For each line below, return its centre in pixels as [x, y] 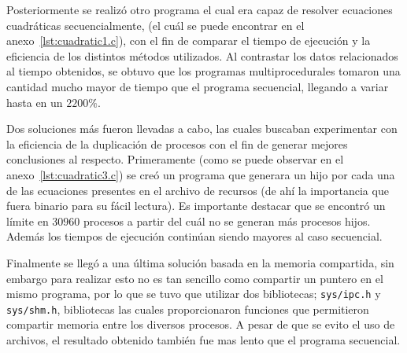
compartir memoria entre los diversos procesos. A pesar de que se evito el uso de [201, 324]
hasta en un [35, 102]
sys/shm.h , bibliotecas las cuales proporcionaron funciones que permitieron [188, 309]
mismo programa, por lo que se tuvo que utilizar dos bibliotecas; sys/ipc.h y [194, 294]
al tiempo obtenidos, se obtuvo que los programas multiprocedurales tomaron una [203, 71]
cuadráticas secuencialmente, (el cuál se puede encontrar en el [155, 25]
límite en [28, 221]
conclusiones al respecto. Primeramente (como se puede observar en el [175, 159]
